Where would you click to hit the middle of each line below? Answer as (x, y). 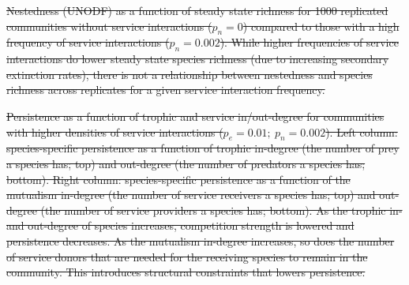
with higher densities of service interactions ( (115, 131)
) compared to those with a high (321, 26)
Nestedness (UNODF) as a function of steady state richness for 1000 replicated (197, 10)
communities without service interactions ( (109, 26)
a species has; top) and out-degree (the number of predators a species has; (186, 163)
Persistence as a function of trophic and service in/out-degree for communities (195, 116)
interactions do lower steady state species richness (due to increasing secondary (198, 59)
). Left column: (362, 131)
